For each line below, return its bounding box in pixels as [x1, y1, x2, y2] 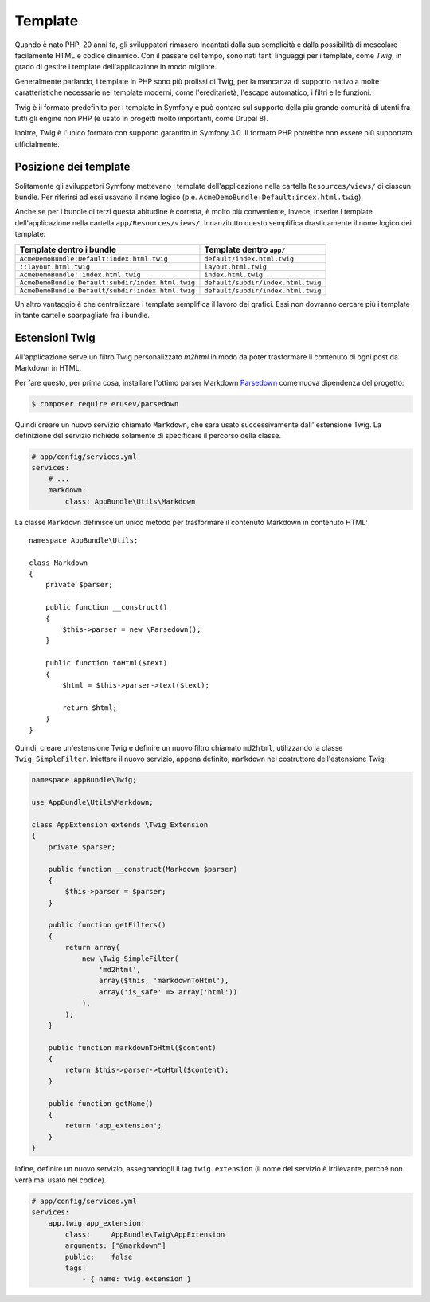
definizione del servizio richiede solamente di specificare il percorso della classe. [14, 430, 282, 440]
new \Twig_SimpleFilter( [81, 954, 179, 963]
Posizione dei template [14, 160, 131, 174]
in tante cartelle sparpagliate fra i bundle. [14, 310, 150, 320]
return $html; [62, 703, 118, 712]
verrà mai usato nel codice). [14, 1175, 107, 1185]
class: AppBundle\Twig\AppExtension [64, 1229, 225, 1239]
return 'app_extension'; [64, 1121, 162, 1131]
